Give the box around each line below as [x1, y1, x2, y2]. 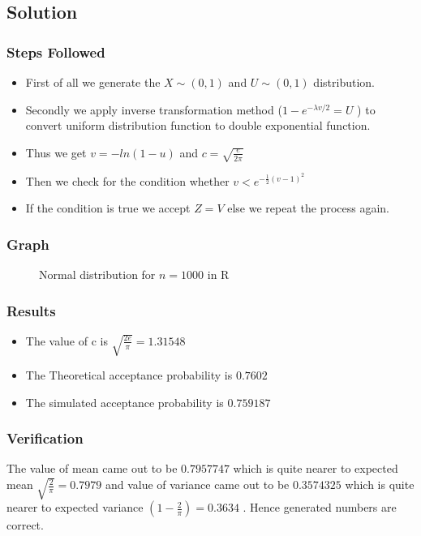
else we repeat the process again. [227, 199, 389, 217]
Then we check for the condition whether [25, 172, 230, 189]
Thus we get [25, 144, 87, 161]
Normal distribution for [39, 266, 156, 283]
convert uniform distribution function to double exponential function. [25, 117, 371, 134]
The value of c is [25, 332, 108, 349]
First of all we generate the [25, 74, 161, 90]
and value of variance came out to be [105, 476, 290, 493]
